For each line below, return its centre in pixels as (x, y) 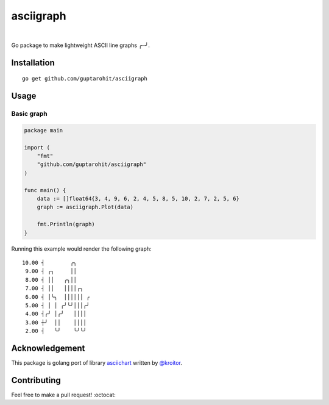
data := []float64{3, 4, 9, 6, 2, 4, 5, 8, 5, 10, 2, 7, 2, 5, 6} (138, 199)
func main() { (45, 190)
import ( (37, 147)
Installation (33, 63)
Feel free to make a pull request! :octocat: (63, 395)
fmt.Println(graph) (66, 224)
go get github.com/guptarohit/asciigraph (85, 79)
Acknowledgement (48, 348)
